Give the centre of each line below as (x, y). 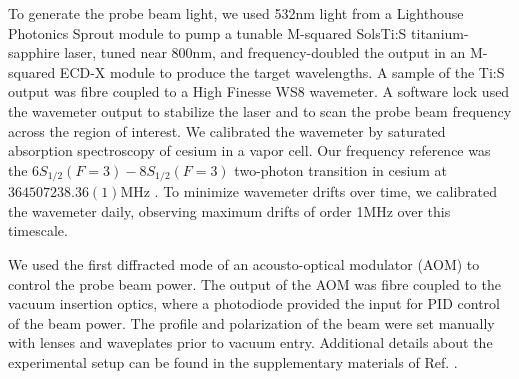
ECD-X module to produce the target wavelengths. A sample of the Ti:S (282, 71)
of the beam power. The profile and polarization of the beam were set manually (251, 322)
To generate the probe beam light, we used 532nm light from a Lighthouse (236, 13)
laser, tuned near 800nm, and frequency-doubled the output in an (265, 52)
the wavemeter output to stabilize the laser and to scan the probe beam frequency (260, 110)
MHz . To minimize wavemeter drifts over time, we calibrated (308, 191)
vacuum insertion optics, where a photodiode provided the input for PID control (254, 303)
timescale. (38, 230)
